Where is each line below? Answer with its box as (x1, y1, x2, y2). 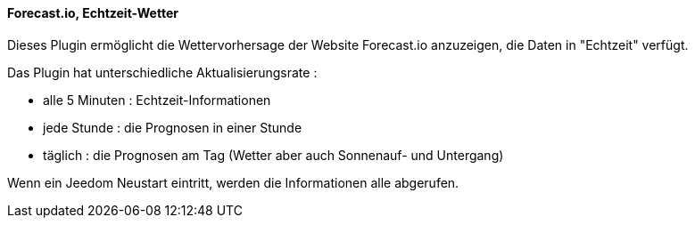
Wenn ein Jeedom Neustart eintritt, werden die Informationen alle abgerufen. (7, 174, 459, 190)
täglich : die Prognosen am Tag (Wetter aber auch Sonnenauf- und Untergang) (43, 147, 504, 163)
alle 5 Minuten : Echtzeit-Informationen (43, 92, 271, 108)
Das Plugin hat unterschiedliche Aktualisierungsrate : (7, 64, 318, 80)
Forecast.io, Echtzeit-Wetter (7, 5, 178, 20)
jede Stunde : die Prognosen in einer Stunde (43, 119, 302, 135)
